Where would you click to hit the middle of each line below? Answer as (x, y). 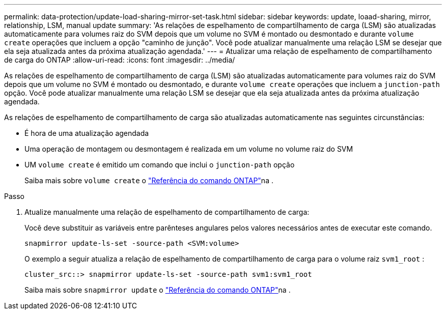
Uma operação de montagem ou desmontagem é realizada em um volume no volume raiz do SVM (189, 149)
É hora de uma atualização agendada (87, 133)
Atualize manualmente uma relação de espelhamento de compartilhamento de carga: (167, 212)
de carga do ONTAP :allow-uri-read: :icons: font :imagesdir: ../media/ (120, 60)
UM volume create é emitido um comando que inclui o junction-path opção (160, 165)
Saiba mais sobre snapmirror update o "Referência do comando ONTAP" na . (158, 290)
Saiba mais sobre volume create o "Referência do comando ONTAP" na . (149, 180)
